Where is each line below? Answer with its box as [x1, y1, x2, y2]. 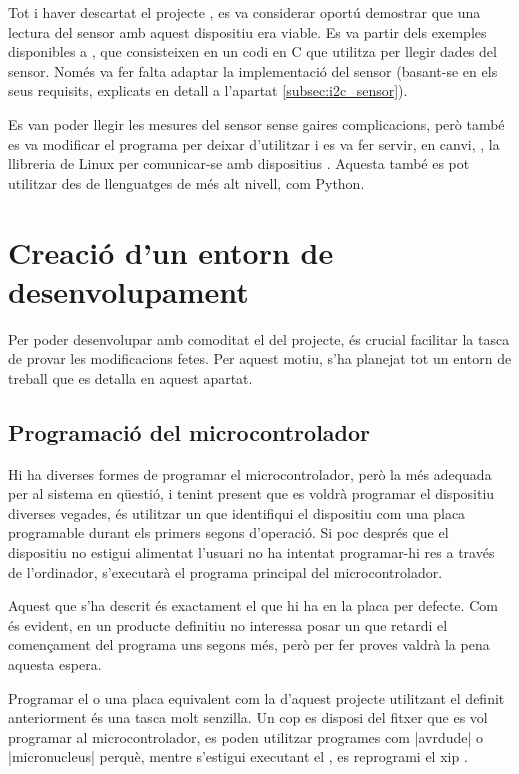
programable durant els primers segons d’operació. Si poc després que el [8, 522, 449, 543]
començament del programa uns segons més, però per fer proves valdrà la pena [8, 634, 490, 655]
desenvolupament [8, 270, 249, 311]
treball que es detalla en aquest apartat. [8, 367, 253, 388]
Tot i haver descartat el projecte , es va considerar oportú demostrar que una [8, 2, 481, 22]
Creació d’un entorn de [8, 231, 334, 272]
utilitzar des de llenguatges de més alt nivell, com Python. [8, 172, 365, 193]
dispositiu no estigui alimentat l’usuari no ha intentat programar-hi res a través [8, 542, 495, 563]
